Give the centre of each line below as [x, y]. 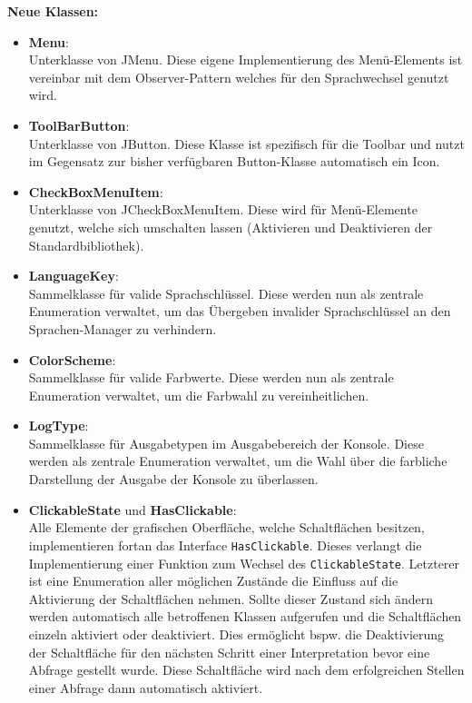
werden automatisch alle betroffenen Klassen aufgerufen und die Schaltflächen [245, 616]
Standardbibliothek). [86, 245]
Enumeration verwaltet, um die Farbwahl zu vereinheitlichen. [199, 395]
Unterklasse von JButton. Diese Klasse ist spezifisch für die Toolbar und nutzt [246, 143]
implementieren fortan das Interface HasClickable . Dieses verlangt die [225, 545]
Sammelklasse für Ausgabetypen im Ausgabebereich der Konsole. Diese [226, 443]
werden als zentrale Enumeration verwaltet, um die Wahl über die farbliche [238, 461]
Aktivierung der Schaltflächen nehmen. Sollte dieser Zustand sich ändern [231, 598]
